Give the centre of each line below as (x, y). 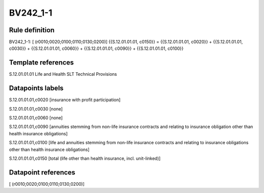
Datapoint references (42, 172)
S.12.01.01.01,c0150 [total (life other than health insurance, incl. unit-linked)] (85, 158)
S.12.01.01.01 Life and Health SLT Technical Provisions (63, 74)
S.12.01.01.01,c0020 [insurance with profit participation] (65, 100)
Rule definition (32, 30)
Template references (42, 63)
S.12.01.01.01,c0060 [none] (36, 118)
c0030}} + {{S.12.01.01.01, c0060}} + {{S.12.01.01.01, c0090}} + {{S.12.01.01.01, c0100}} (96, 48)
